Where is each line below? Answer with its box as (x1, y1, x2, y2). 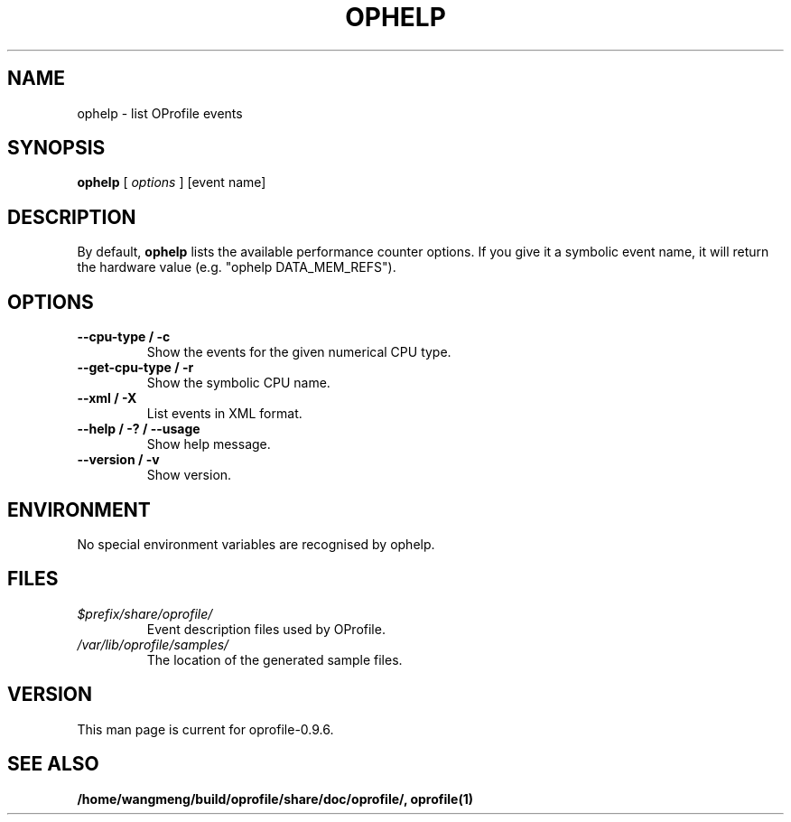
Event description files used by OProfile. (146, 621, 386, 637)
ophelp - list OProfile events (77, 105, 243, 121)
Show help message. (146, 436, 271, 453)
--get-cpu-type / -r (77, 360, 194, 376)
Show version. (146, 467, 232, 483)
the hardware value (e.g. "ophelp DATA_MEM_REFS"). (77, 259, 396, 276)
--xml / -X (77, 390, 137, 406)
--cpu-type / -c (77, 329, 171, 345)
